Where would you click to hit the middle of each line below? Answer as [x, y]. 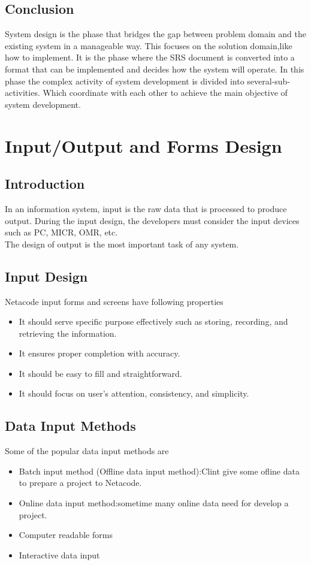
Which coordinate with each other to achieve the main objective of [165, 93]
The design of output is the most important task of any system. [122, 244]
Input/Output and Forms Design [144, 145]
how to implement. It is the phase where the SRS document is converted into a [150, 57]
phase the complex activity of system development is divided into [125, 81]
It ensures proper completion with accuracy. [99, 353]
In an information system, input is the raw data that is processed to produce [146, 208]
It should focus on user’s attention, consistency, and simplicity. [134, 393]
